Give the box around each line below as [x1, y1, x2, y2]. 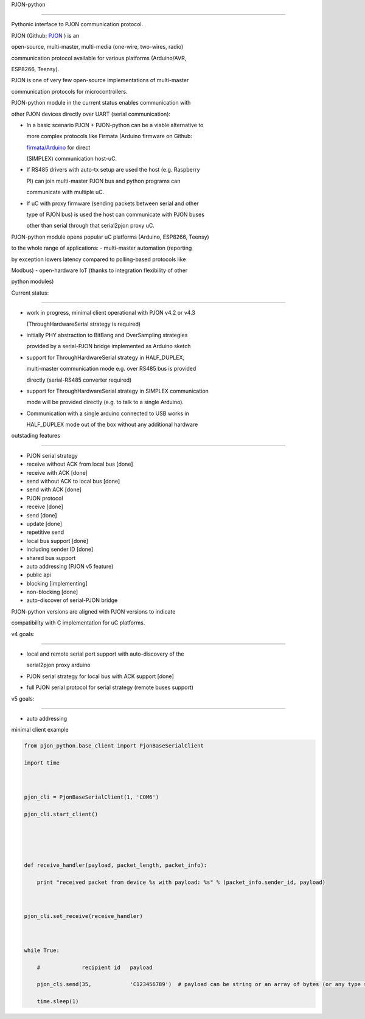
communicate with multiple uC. [26, 189, 105, 196]
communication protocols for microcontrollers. [11, 88, 128, 95]
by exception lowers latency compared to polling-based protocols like [11, 256, 186, 263]
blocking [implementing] [26, 580, 88, 587]
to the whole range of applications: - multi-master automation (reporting [11, 244, 192, 252]
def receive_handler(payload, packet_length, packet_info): [24, 861, 207, 869]
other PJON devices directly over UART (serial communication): [11, 110, 170, 117]
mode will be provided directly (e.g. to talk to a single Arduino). [26, 399, 184, 406]
